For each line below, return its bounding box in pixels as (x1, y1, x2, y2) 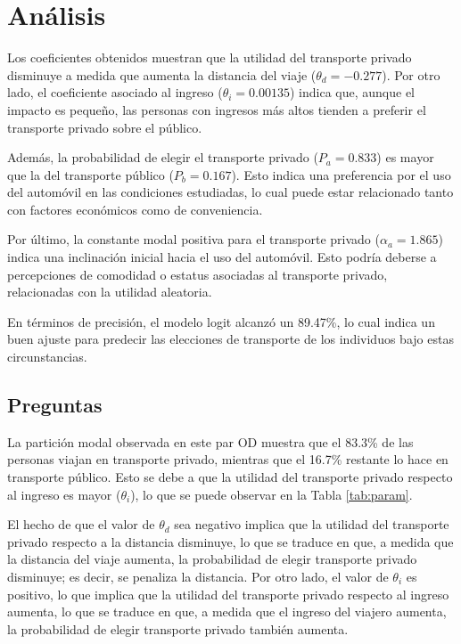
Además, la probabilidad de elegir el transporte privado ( (7, 148, 318, 167)
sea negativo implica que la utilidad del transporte (174, 515, 449, 534)
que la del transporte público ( (7, 165, 174, 183)
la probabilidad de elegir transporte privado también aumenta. (7, 619, 349, 638)
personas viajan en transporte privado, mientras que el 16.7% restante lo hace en (7, 450, 449, 469)
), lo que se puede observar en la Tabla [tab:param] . (130, 485, 413, 503)
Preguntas (7, 391, 103, 419)
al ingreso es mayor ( (7, 485, 121, 503)
